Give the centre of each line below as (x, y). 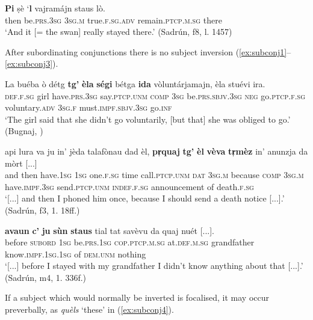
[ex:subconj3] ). (32, 63)
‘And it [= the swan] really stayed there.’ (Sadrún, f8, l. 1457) (119, 32)
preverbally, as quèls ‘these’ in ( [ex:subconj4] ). (89, 309)
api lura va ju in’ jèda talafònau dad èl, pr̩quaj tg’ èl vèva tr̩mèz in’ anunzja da (156, 151)
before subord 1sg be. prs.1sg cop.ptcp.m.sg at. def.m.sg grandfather (130, 242)
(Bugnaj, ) (24, 131)
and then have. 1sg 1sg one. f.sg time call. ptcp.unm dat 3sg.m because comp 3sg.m (154, 175)
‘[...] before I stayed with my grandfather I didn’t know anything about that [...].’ (154, 266)
